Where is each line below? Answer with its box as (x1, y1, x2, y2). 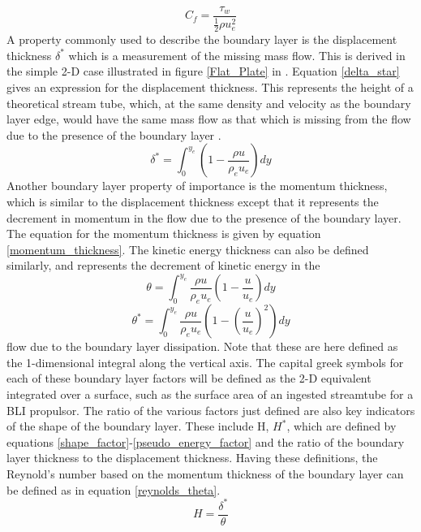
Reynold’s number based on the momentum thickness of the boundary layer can (6, 465, 404, 482)
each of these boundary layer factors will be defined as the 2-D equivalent (6, 370, 372, 387)
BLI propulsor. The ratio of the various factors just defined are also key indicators (6, 401, 415, 418)
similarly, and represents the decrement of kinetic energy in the (6, 257, 320, 274)
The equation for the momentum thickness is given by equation (6, 225, 321, 242)
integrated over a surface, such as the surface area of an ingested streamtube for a (6, 386, 414, 403)
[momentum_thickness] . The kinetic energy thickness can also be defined (6, 240, 369, 257)
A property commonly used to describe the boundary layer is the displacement (6, 31, 397, 48)
